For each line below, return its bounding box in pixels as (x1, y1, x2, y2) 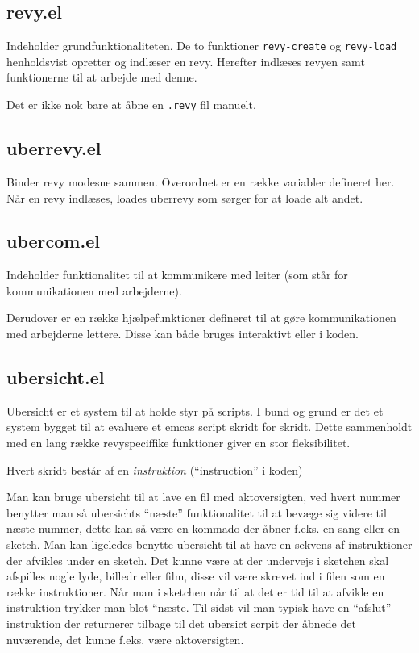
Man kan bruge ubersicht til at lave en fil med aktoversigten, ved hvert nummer (6, 488, 400, 505)
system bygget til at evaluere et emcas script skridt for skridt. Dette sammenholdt (6, 418, 413, 435)
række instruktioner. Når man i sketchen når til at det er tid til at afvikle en (6, 583, 384, 600)
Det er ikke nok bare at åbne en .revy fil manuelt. (6, 96, 256, 113)
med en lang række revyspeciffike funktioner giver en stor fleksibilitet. (6, 434, 351, 451)
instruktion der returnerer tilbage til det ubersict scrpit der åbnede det (6, 615, 356, 631)
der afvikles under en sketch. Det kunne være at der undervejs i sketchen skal (6, 551, 389, 568)
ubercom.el (6, 228, 100, 253)
